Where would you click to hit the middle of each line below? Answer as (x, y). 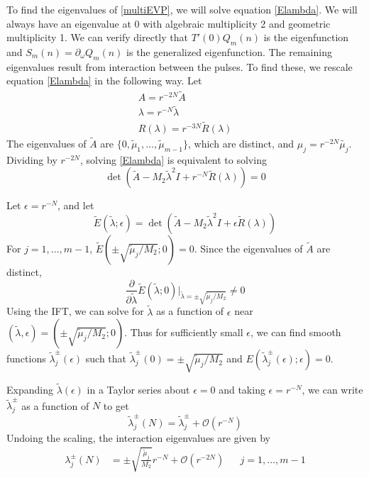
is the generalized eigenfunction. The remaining (229, 51)
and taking (242, 389)
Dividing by (32, 159)
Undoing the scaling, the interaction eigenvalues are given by (139, 437)
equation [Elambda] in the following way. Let (104, 80)
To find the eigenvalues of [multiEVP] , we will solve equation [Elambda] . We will (182, 9)
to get (116, 405)
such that (106, 358)
